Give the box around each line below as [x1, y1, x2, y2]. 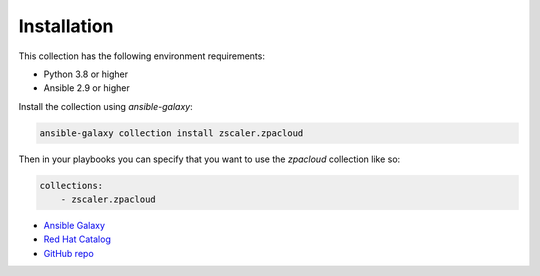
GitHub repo [43, 247, 94, 259]
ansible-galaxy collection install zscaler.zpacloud [39, 127, 304, 139]
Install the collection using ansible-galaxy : [18, 100, 194, 112]
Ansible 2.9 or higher [43, 82, 130, 94]
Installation [18, 15, 114, 37]
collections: [39, 180, 104, 191]
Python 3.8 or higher [43, 68, 129, 80]
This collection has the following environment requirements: [18, 50, 265, 62]
